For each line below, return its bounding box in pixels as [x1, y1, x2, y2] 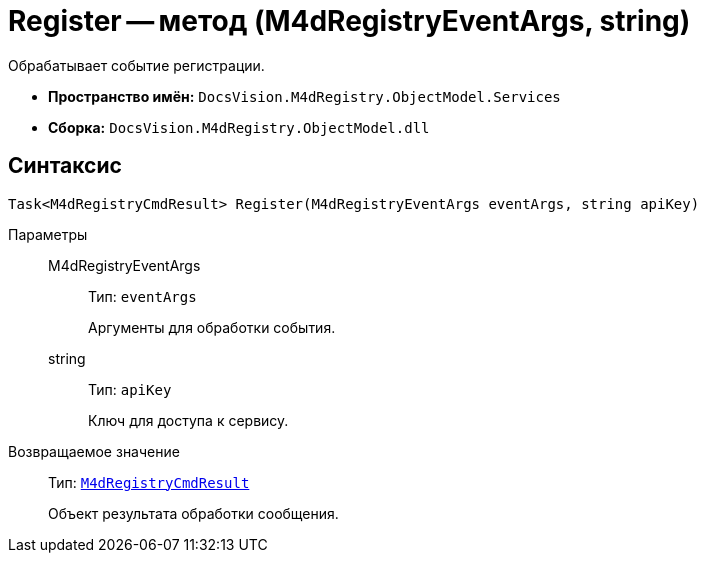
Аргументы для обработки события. [88, 318, 336, 336]
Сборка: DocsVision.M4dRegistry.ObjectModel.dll [48, 118, 430, 136]
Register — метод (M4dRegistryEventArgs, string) [8, 4, 691, 38]
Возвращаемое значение [8, 442, 180, 460]
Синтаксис [8, 153, 122, 179]
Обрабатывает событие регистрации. [8, 56, 265, 74]
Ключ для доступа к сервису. [88, 411, 289, 429]
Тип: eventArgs [88, 287, 197, 305]
